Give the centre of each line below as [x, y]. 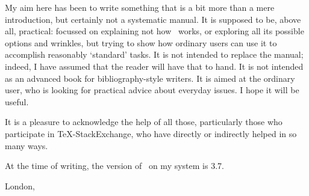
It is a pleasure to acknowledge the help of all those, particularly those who [144, 122]
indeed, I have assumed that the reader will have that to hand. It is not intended [154, 66]
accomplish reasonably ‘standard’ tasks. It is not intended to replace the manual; [154, 54]
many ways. [27, 145]
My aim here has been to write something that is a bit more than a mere [140, 7]
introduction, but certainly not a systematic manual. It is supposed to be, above [153, 19]
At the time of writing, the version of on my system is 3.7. [114, 166]
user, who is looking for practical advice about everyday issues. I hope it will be [152, 90]
